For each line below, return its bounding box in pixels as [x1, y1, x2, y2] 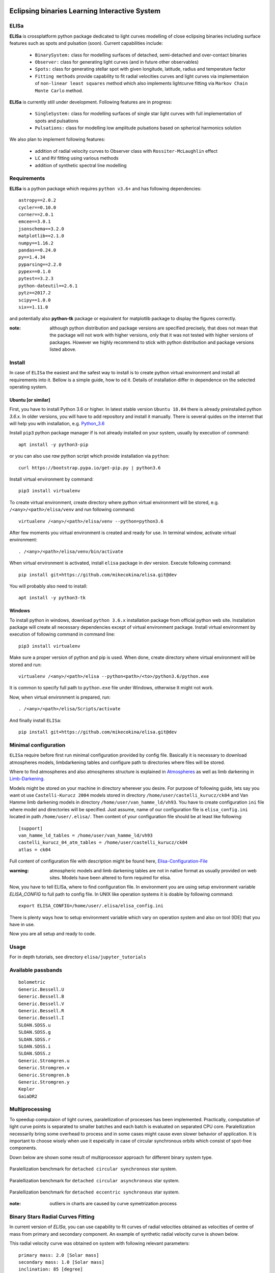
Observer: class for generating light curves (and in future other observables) [35, 59, 199, 65]
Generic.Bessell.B [18, 993, 65, 1000]
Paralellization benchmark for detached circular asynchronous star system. [9, 1177, 180, 1183]
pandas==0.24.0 [18, 247, 57, 253]
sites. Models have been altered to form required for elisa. [49, 875, 172, 880]
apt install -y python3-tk [18, 595, 86, 601]
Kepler [18, 1086, 35, 1092]
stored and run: [9, 661, 42, 668]
